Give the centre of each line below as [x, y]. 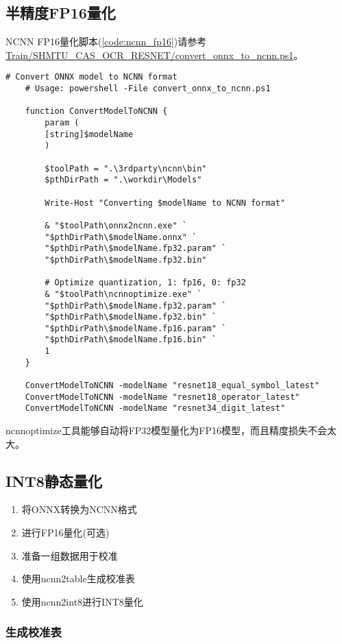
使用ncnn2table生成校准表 [78, 579]
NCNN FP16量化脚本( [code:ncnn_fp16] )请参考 [106, 41]
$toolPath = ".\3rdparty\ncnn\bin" [126, 168]
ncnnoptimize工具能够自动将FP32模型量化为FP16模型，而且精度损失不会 [167, 430]
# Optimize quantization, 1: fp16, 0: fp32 [145, 283]
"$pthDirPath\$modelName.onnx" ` [121, 237]
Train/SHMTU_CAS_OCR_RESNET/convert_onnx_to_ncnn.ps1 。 [155, 55]
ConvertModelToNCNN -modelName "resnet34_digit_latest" [155, 408]
